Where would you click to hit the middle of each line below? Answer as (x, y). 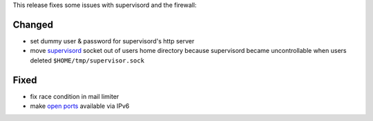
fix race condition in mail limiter (75, 96)
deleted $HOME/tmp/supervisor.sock (87, 60)
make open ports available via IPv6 (80, 106)
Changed (33, 24)
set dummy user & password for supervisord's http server (112, 41)
